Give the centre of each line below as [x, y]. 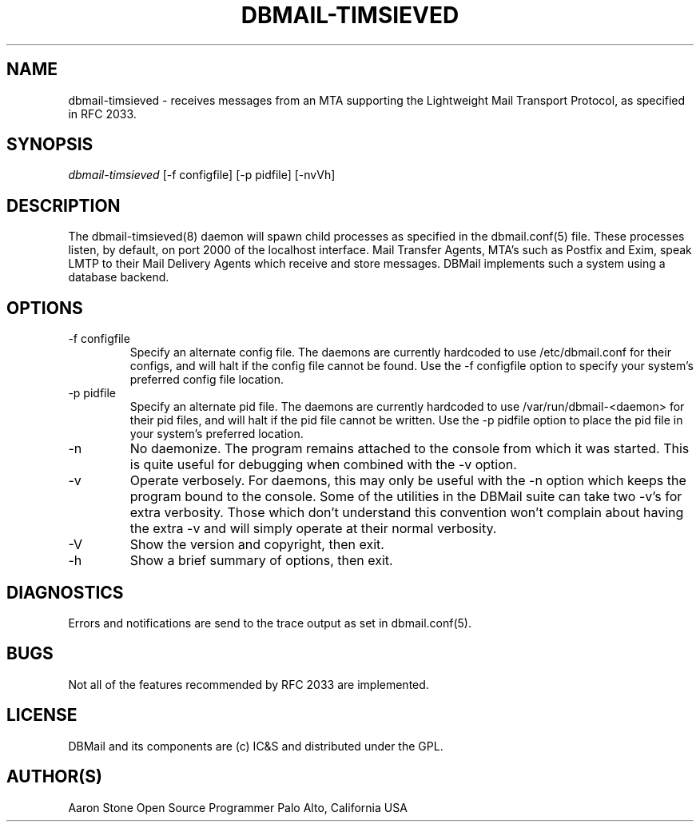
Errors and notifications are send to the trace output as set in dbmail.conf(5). [270, 623]
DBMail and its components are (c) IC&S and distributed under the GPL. [256, 746]
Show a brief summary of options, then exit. [261, 561]
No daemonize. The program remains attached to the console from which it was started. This [410, 449]
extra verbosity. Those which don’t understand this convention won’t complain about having [407, 513]
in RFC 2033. [102, 113]
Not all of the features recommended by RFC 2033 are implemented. [249, 684]
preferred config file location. [207, 380]
